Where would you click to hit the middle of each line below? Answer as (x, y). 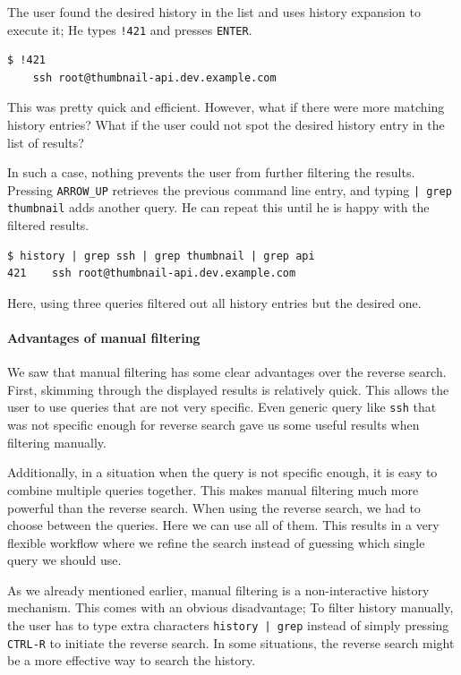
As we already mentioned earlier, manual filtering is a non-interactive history (218, 590)
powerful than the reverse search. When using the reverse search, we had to (214, 507)
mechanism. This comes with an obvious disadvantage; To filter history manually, (230, 607)
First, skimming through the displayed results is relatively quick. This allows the (228, 389)
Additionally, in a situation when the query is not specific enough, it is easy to (222, 472)
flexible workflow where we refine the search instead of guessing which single (216, 542)
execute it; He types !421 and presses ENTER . (130, 29)
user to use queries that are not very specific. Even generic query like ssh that (222, 407)
